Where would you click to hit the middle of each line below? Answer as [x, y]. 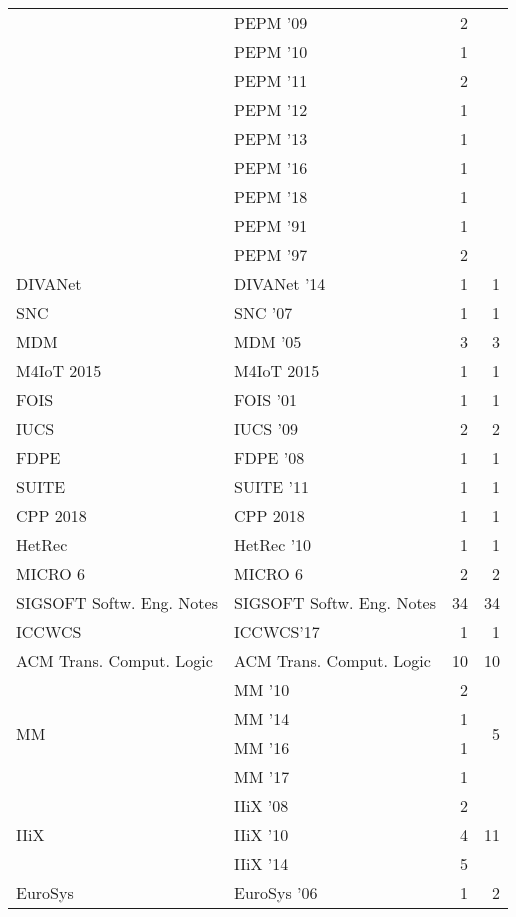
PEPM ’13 [271, 138]
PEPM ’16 [271, 167]
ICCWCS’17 [277, 631]
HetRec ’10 [273, 544]
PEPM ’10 [271, 51]
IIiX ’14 [261, 863]
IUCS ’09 [266, 428]
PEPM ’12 [271, 109]
